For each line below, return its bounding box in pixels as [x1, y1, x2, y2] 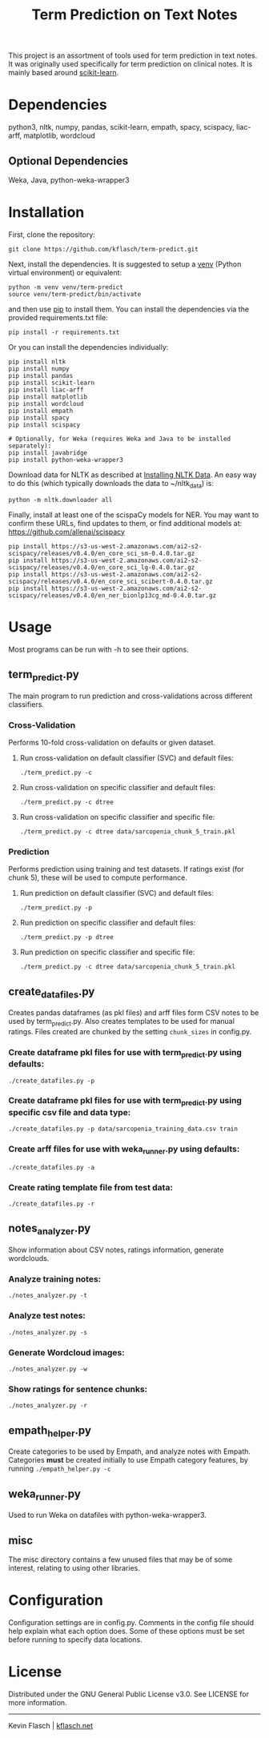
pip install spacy [8, 414, 70, 422]
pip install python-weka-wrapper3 [8, 456, 124, 464]
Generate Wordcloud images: [8, 1347, 126, 1358]
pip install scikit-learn [8, 379, 94, 387]
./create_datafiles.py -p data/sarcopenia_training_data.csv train [8, 1125, 239, 1134]
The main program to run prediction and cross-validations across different [8, 691, 253, 700]
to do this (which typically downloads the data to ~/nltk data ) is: [8, 478, 215, 490]
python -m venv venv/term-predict [8, 283, 124, 291]
